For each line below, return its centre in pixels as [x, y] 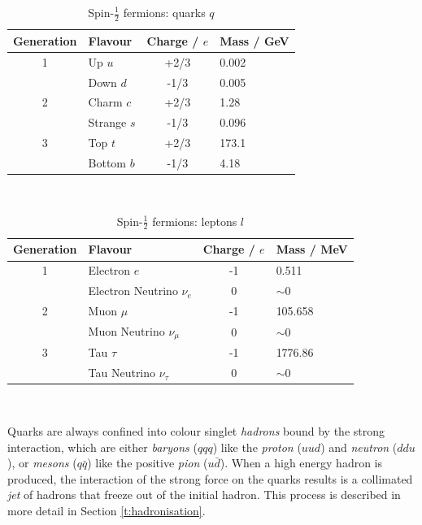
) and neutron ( [359, 447]
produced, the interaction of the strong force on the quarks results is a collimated [210, 478]
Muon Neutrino [126, 330]
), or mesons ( [42, 463]
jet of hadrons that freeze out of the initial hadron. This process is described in [204, 495]
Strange [107, 122]
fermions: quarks [164, 12]
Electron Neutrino [133, 291]
